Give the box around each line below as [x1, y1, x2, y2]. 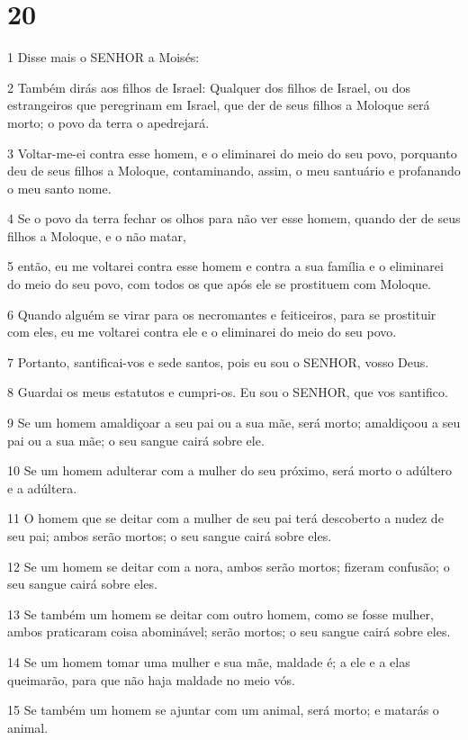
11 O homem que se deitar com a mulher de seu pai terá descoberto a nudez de [7, 509, 444, 528]
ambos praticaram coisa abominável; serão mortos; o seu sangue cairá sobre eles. [7, 622, 451, 641]
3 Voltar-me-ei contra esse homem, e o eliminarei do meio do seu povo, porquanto [7, 143, 457, 162]
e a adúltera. [7, 478, 77, 497]
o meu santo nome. [7, 178, 112, 197]
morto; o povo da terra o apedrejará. [7, 113, 210, 131]
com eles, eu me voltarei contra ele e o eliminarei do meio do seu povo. [7, 322, 397, 341]
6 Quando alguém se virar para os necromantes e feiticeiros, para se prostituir [7, 304, 436, 323]
